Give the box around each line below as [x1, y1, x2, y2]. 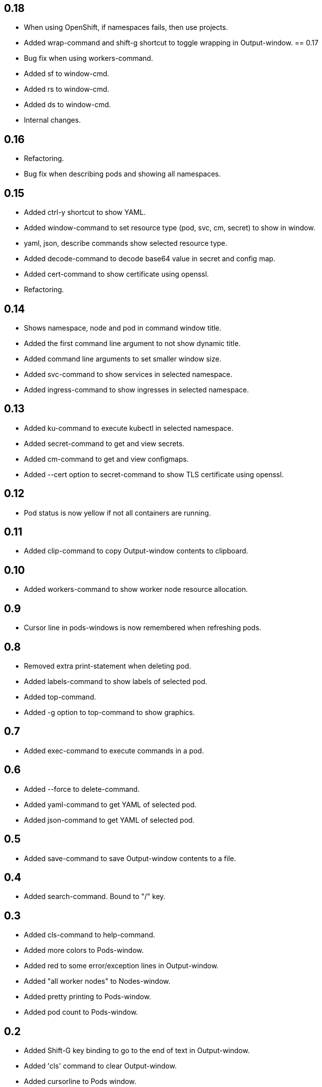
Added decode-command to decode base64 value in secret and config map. [24, 254, 276, 263]
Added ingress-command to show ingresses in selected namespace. [24, 385, 249, 394]
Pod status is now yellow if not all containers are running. [24, 508, 211, 517]
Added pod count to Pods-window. [24, 1008, 138, 1017]
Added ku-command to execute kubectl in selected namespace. [24, 423, 233, 432]
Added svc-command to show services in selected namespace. [24, 369, 232, 378]
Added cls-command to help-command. [24, 930, 155, 939]
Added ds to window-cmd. [24, 100, 111, 109]
